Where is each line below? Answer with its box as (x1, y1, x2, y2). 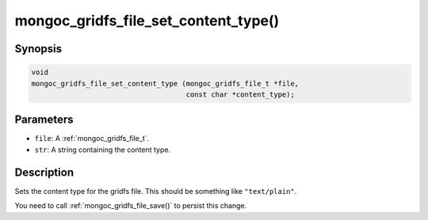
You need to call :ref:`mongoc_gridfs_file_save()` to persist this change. (14, 201, 247, 211)
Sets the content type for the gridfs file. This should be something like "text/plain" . (14, 186, 297, 195)
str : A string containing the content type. (34, 145, 170, 154)
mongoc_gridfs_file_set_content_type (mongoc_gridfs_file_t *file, (31, 79, 300, 88)
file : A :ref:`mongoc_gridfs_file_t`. (34, 134, 150, 143)
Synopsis (14, 42, 63, 55)
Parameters (14, 113, 74, 127)
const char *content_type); (185, 89, 295, 99)
